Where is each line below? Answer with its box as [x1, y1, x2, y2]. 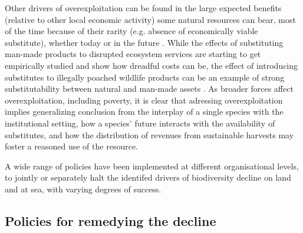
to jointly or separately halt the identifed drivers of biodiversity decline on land [5, 171, 291, 184]
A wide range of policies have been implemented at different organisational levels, [5, 159, 299, 172]
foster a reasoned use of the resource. [5, 140, 138, 152]
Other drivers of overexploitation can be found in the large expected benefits [5, 2, 282, 14]
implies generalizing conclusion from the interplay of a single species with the [5, 105, 284, 118]
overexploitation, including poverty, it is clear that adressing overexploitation [5, 94, 283, 106]
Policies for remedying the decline [5, 211, 216, 229]
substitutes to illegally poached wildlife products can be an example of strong [5, 71, 285, 83]
